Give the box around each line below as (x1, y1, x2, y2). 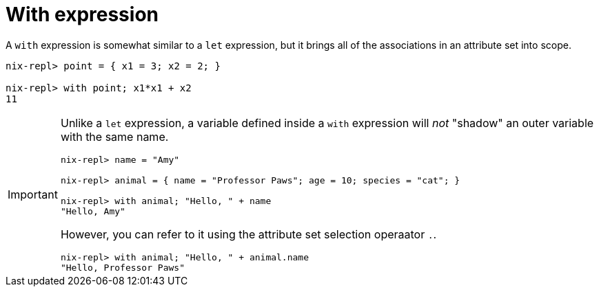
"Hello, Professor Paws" (60, 262, 185, 273)
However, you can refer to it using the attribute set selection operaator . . (60, 227, 437, 241)
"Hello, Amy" (60, 205, 125, 216)
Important (8, 187, 58, 201)
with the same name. (60, 129, 169, 144)
